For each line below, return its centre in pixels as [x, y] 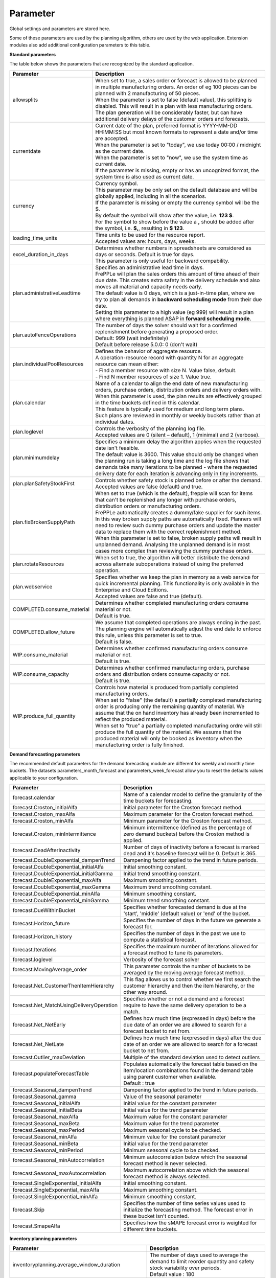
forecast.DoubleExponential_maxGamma [62, 887]
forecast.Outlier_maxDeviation [49, 1057]
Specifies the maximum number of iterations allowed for [191, 947]
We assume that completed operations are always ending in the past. [178, 622]
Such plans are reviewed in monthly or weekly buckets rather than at [178, 415]
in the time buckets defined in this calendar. [148, 402]
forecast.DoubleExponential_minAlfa [56, 894]
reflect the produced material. [131, 719]
